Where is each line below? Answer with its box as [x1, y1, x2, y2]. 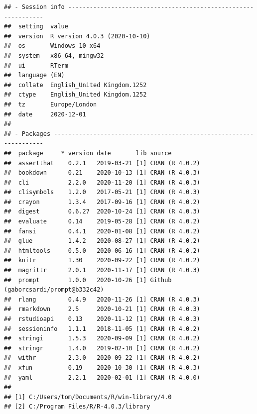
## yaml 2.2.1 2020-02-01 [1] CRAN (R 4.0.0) [4, 374, 200, 381]
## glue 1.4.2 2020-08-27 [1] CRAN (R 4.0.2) [4, 237, 200, 245]
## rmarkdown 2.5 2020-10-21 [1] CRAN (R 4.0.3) [4, 306, 200, 313]
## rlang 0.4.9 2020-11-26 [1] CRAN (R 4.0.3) [4, 296, 200, 303]
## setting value [4, 23, 68, 30]
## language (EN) [4, 72, 65, 79]
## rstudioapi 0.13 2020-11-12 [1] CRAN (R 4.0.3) [4, 315, 200, 322]
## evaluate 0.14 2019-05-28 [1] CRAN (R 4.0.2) [4, 218, 200, 225]
